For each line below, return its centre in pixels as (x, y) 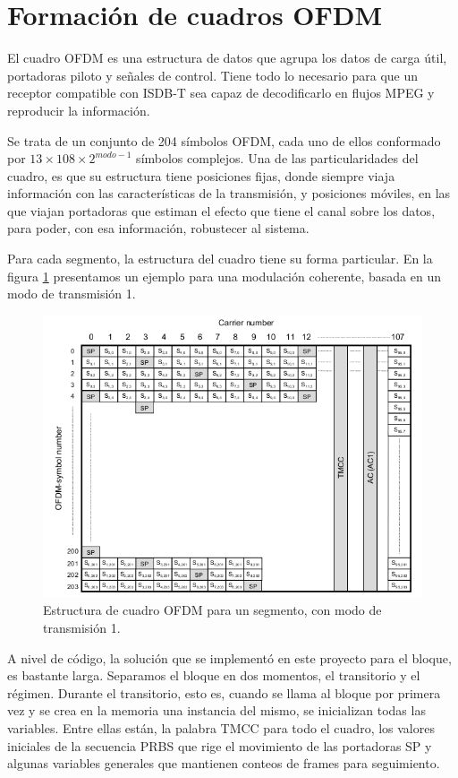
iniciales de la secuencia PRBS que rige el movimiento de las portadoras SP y (220, 745)
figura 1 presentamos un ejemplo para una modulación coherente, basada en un (224, 276)
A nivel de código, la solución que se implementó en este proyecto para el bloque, (229, 657)
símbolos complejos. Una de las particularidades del (277, 158)
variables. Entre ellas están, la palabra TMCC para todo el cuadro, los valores (221, 728)
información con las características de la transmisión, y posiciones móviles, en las (229, 193)
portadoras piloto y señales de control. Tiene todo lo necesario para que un (213, 75)
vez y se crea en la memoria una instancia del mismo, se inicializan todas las (216, 710)
